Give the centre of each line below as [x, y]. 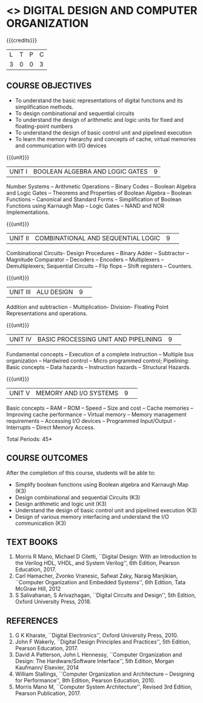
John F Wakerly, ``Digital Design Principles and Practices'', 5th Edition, [103, 642]
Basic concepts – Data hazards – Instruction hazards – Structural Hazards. [98, 367]
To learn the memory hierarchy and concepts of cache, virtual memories [105, 139]
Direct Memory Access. [65, 427]
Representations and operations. [47, 313]
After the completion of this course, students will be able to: [81, 473]
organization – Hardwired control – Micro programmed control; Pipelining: [98, 361]
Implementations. [28, 212]
